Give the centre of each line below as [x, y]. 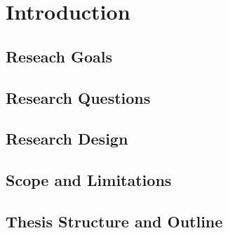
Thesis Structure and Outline [114, 221]
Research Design [67, 139]
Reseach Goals [59, 56]
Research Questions [78, 97]
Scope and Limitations [89, 180]
